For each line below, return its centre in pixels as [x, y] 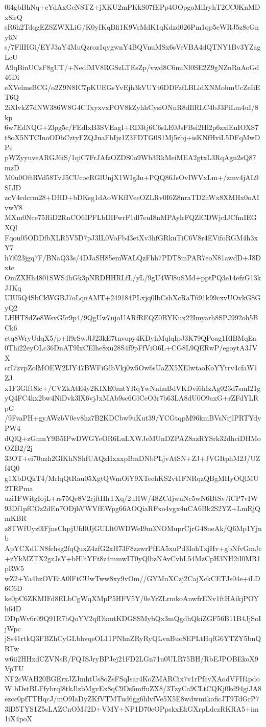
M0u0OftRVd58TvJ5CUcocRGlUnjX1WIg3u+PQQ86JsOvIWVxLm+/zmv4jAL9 [132, 177]
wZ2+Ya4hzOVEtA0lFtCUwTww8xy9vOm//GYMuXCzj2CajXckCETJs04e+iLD [132, 578]
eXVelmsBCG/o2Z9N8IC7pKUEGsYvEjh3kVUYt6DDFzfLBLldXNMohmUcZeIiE [132, 87]
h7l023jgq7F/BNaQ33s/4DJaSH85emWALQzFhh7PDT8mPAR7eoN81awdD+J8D [133, 257]
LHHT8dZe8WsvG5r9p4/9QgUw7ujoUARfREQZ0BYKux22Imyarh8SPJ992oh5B [131, 317]
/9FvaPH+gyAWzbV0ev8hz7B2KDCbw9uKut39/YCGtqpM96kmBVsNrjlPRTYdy [133, 418]
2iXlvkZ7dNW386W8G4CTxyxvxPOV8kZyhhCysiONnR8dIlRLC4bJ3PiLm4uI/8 [132, 107]
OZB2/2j [19, 448]
